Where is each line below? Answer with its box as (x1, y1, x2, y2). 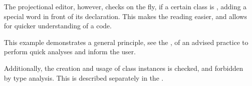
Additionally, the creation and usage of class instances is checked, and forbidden (4, 63, 243, 73)
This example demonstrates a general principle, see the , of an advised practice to (4, 37, 249, 47)
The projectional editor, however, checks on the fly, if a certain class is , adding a (4, 1, 247, 11)
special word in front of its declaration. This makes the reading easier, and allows (4, 11, 247, 21)
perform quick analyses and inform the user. (4, 46, 136, 57)
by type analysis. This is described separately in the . (4, 72, 164, 83)
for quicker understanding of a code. (4, 21, 112, 31)
